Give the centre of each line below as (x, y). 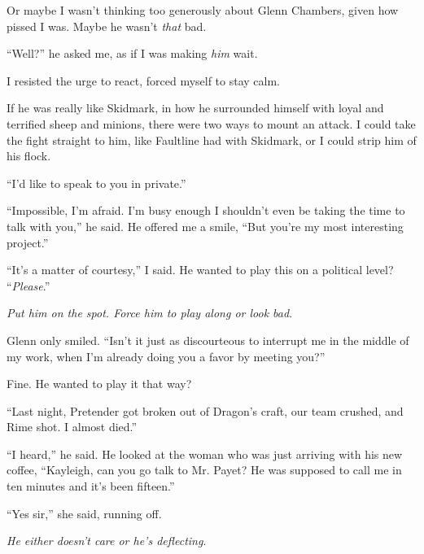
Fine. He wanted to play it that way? (99, 384)
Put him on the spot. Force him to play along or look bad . (150, 313)
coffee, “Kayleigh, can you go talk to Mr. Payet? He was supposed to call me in (204, 470)
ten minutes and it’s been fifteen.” (91, 486)
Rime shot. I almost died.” (72, 427)
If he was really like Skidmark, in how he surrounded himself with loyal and (195, 108)
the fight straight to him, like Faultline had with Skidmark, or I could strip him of (212, 140)
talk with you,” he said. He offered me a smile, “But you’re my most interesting (205, 226)
